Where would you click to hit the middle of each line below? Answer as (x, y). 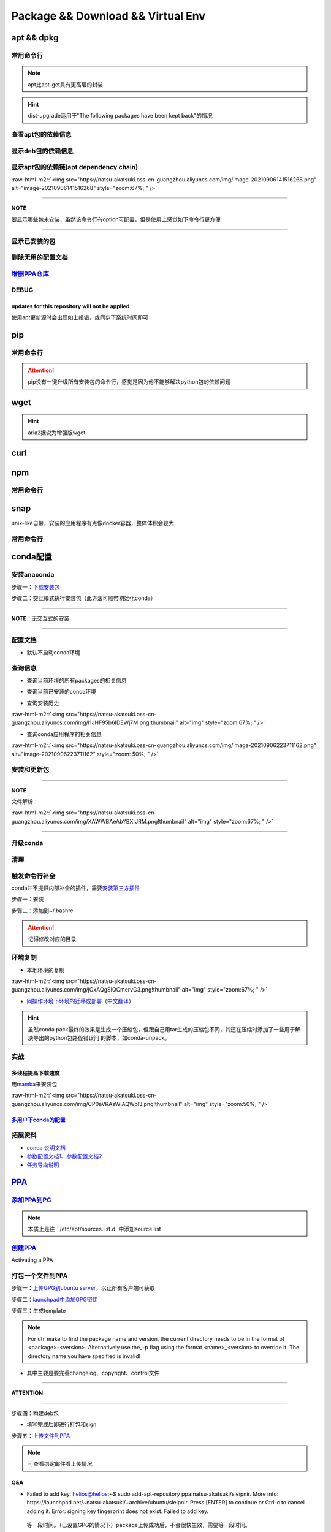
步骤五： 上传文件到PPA (41, 1435)
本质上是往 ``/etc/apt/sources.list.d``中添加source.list (94, 1229)
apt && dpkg (35, 38)
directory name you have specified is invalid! (84, 1356)
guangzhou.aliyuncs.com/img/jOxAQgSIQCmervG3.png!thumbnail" (96, 990)
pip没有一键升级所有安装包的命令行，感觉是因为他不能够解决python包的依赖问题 (129, 381)
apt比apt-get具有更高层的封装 (66, 84)
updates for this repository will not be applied (70, 306)
